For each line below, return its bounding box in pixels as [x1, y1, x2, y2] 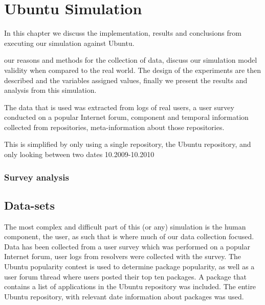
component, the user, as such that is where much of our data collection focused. [4, 231, 254, 242]
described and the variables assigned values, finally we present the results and [4, 74, 248, 85]
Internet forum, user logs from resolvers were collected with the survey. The [4, 251, 241, 262]
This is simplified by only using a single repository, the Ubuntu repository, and [4, 139, 251, 149]
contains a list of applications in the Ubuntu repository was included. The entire [4, 281, 256, 292]
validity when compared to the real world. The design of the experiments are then [4, 64, 261, 75]
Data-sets [4, 197, 55, 213]
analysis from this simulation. [4, 85, 97, 95]
